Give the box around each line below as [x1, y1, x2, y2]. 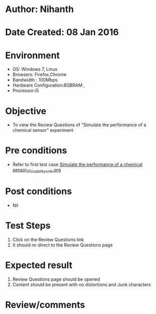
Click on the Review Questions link [12, 237, 84, 243]
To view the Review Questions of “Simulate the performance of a [12, 122, 146, 128]
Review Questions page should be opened [12, 276, 100, 282]
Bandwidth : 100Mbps [12, 77, 58, 83]
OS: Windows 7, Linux [12, 66, 58, 72]
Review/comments [5, 299, 85, 310]
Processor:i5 [12, 88, 39, 94]
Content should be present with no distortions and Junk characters [12, 281, 151, 287]
